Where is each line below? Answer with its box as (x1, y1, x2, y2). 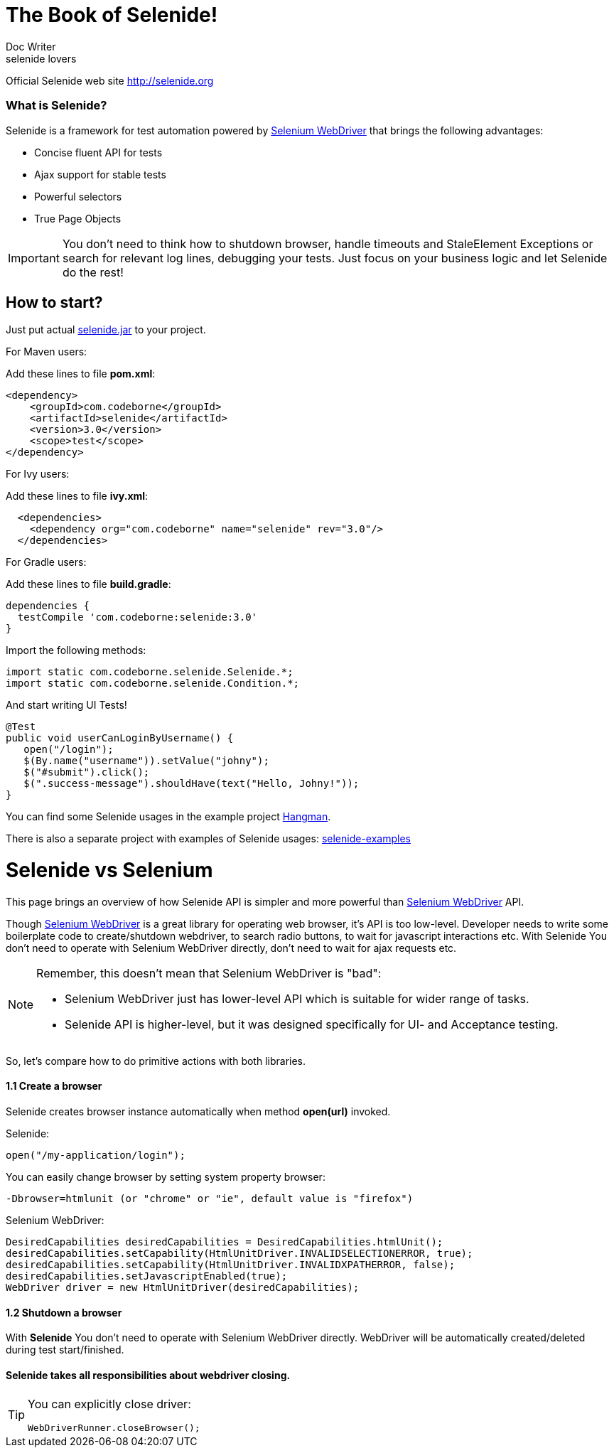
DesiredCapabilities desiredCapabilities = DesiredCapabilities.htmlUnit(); (6, 1236, 443, 1248)
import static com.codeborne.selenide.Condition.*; (6, 677, 300, 690)
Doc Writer (6, 40, 56, 53)
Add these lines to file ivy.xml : (6, 490, 149, 503)
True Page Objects (34, 212, 122, 225)
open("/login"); (23, 744, 114, 756)
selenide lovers (6, 52, 77, 65)
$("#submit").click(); (23, 766, 150, 778)
